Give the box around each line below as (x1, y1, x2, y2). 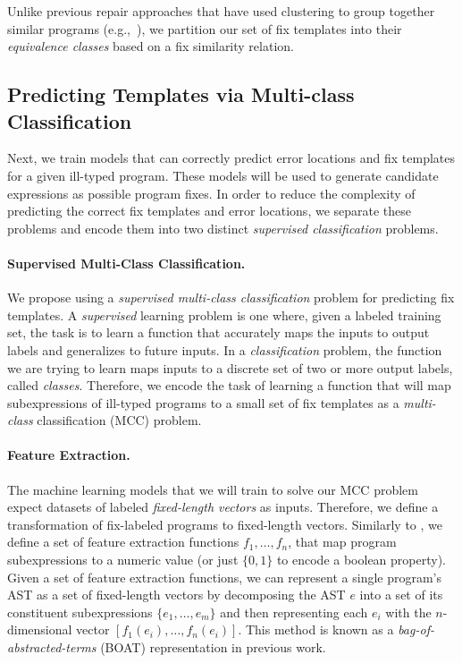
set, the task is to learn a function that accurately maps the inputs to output (7, 323, 430, 342)
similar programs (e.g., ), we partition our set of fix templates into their (7, 19, 402, 38)
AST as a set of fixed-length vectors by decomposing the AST (7, 585, 346, 604)
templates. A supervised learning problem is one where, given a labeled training (7, 305, 441, 324)
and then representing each (220, 602, 368, 621)
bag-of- (398, 620, 434, 639)
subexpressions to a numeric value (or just (7, 550, 239, 569)
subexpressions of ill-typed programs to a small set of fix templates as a (7, 393, 399, 412)
